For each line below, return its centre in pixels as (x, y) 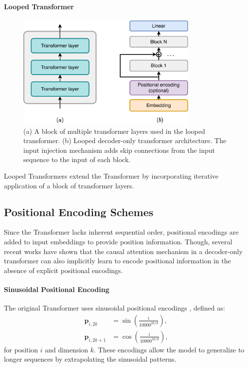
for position (21, 349)
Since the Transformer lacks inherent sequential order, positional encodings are (121, 232)
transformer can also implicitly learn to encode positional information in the (117, 261)
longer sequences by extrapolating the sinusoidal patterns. (90, 359)
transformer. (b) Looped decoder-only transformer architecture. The (125, 140)
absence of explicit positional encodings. (63, 270)
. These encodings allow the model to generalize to (169, 349)
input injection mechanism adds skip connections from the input (119, 150)
